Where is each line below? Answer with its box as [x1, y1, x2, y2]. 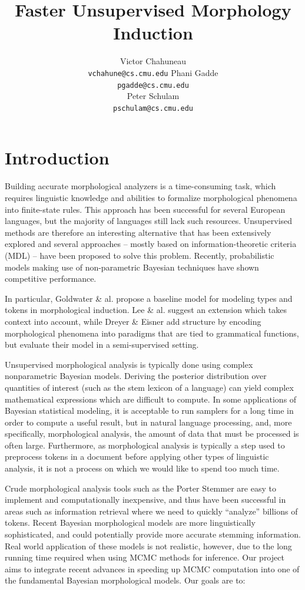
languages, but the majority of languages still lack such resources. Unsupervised [5, 215, 293, 227]
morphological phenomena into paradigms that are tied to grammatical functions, [5, 327, 299, 339]
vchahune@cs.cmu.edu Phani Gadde [88, 66, 218, 78]
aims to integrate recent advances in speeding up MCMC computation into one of [5, 562, 300, 575]
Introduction [5, 146, 110, 170]
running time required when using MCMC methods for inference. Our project [5, 551, 284, 563]
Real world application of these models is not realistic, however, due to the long [5, 539, 292, 552]
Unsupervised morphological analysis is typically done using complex [5, 358, 253, 370]
